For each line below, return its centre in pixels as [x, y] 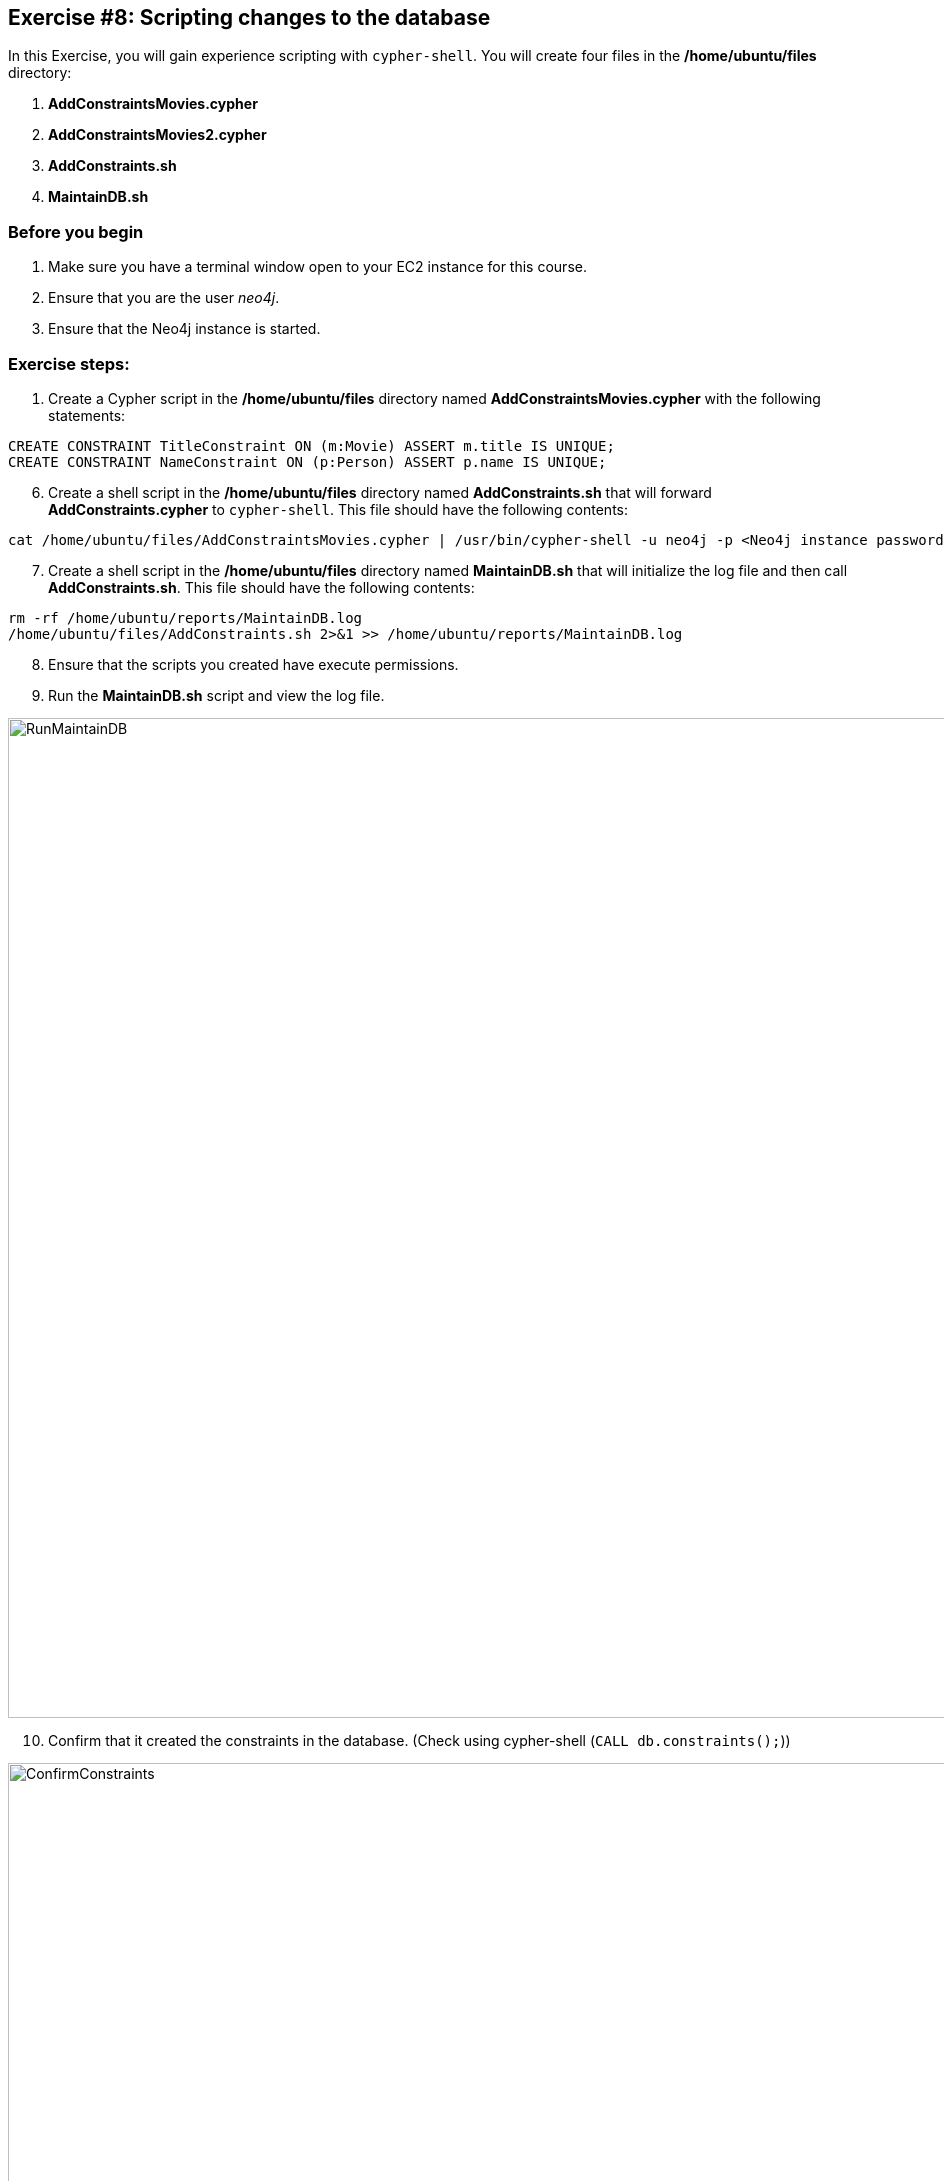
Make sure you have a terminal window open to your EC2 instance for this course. [317, 267]
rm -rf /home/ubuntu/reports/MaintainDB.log [185, 617]
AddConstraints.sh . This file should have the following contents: [261, 587]
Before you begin [76, 231]
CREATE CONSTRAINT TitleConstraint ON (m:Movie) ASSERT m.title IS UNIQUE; [311, 445]
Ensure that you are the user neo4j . [164, 298]
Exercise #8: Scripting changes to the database [249, 17]
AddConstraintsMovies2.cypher [157, 135]
